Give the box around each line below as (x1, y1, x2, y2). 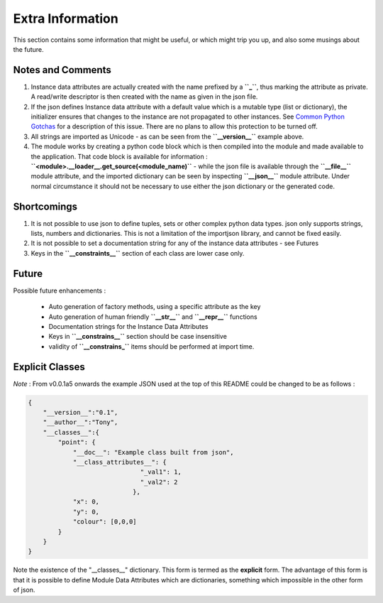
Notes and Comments (13, 64, 111, 76)
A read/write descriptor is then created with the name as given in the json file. (30, 92, 258, 101)
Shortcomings (13, 200, 78, 212)
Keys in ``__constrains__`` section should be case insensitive (48, 332, 227, 341)
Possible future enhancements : (13, 286, 106, 295)
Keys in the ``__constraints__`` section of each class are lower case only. (30, 249, 245, 257)
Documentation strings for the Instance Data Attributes (48, 322, 209, 330)
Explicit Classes (13, 361, 85, 373)
